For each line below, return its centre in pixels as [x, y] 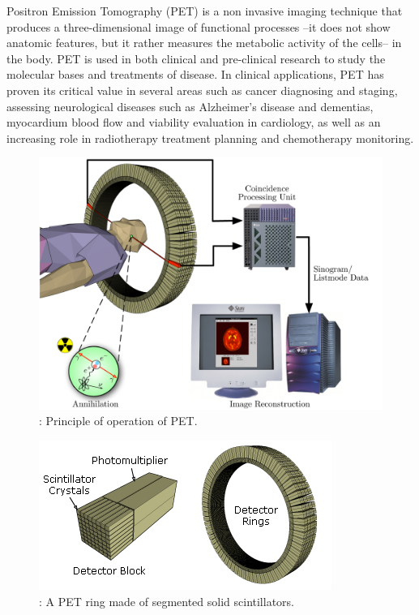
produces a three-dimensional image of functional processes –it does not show [199, 26]
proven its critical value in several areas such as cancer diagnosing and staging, [202, 90]
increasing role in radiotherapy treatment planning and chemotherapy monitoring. [210, 138]
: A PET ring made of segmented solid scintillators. [167, 601]
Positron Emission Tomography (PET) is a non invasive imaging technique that [205, 11]
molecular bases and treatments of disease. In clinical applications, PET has [195, 74]
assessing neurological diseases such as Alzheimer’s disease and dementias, [190, 106]
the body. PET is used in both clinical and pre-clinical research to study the [196, 58]
